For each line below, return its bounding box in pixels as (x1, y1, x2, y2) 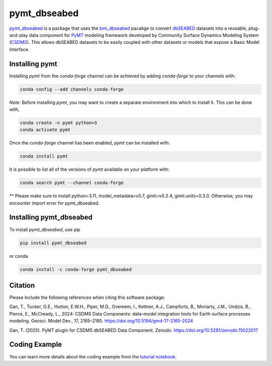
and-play (9, 32, 28, 38)
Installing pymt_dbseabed (9, 213, 93, 222)
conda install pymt (20, 153, 68, 159)
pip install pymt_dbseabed (20, 240, 87, 246)
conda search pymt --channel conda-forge (20, 180, 124, 186)
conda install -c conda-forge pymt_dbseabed (20, 267, 132, 272)
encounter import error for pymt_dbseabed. (9, 200, 100, 206)
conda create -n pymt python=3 (20, 120, 98, 126)
